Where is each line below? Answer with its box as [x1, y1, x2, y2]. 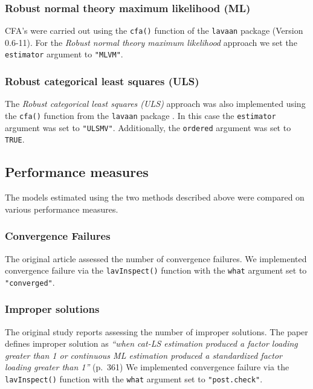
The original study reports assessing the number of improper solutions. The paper [5, 325, 308, 338]
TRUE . [5, 133, 25, 146]
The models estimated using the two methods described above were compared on [5, 191, 305, 204]
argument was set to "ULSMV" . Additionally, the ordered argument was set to [5, 121, 291, 133]
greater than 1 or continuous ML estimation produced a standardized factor [5, 349, 282, 361]
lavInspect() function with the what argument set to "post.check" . [5, 373, 263, 385]
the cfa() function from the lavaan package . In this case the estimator [5, 109, 276, 121]
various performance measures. [5, 202, 118, 215]
